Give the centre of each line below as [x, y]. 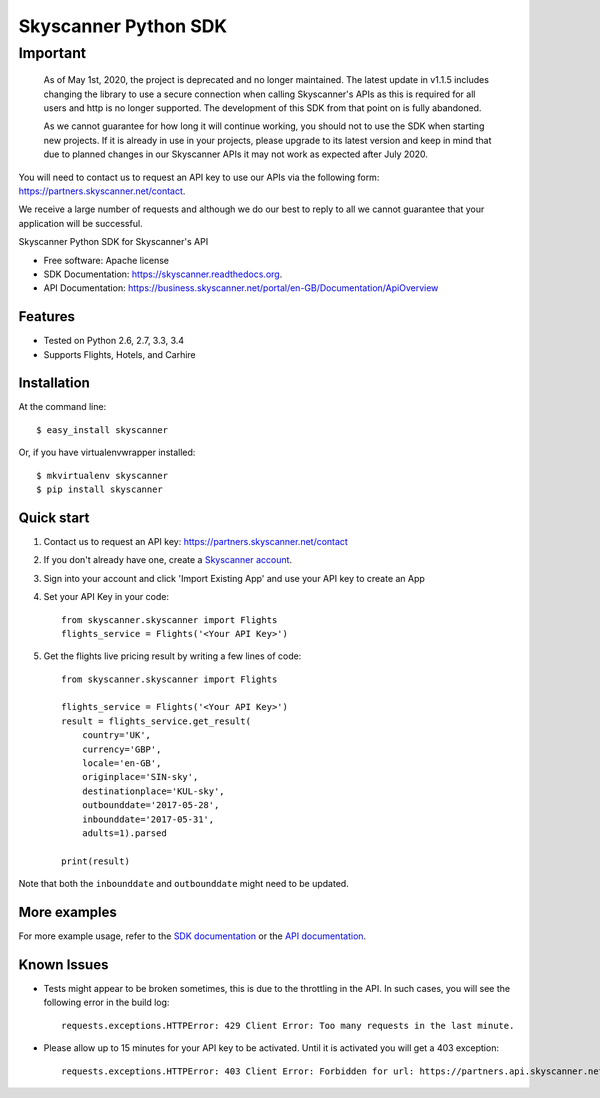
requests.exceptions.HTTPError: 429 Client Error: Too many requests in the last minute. [288, 1025]
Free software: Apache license [106, 260]
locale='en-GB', [121, 763]
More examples [67, 911]
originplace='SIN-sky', [140, 777]
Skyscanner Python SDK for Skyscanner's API [113, 242]
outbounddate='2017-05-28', [150, 805]
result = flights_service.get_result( [156, 721]
